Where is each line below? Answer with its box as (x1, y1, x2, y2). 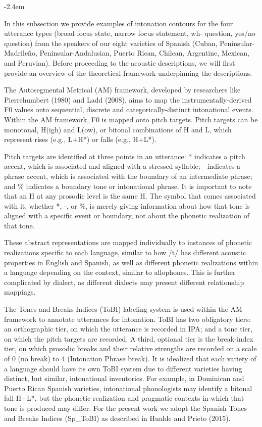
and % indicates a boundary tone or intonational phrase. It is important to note (4, 180, 252, 191)
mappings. (4, 287, 36, 297)
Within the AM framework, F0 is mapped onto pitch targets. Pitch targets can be (4, 114, 258, 124)
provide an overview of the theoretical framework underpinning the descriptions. (4, 67, 252, 78)
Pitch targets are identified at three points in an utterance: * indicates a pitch (4, 151, 245, 161)
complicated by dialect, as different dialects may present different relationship (4, 276, 244, 287)
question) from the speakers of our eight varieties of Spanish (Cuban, (4, 37, 218, 48)
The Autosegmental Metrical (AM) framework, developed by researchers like (4, 84, 241, 95)
